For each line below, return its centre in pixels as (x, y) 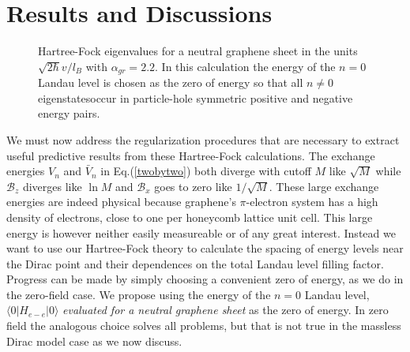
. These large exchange (324, 186)
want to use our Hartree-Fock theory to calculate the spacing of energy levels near (205, 248)
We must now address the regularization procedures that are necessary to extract (203, 139)
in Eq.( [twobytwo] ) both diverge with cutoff (206, 171)
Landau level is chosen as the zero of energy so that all (171, 82)
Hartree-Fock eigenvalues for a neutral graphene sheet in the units (198, 51)
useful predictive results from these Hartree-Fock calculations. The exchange (191, 155)
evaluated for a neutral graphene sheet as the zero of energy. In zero (226, 310)
